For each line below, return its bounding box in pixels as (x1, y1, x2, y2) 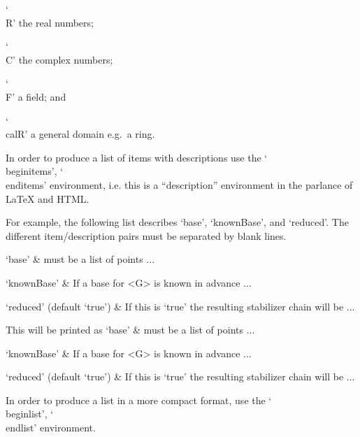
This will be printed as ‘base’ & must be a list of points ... (6, 322, 255, 337)
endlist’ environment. (6, 420, 96, 435)
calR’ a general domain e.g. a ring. (6, 127, 155, 141)
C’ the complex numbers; (6, 52, 113, 66)
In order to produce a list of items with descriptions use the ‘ (6, 150, 268, 164)
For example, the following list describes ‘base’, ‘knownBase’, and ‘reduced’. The (6, 215, 349, 229)
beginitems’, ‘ (6, 164, 64, 178)
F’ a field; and (6, 89, 66, 103)
